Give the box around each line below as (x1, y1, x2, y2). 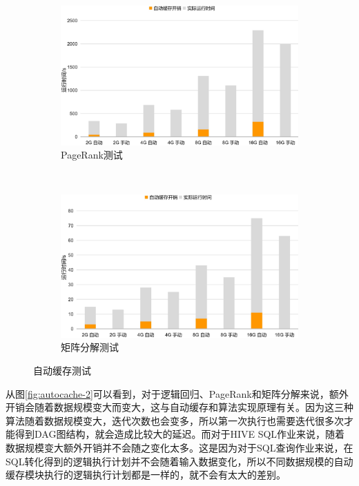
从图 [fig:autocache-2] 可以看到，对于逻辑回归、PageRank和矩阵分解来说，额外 (6, 386, 349, 401)
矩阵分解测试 (61, 340, 119, 354)
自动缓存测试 (33, 363, 91, 378)
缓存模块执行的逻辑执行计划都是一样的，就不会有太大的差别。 (6, 467, 286, 482)
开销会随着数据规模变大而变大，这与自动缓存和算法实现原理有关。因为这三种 (6, 400, 353, 414)
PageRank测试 (61, 148, 123, 162)
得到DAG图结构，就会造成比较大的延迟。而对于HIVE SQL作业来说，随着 (14, 427, 345, 441)
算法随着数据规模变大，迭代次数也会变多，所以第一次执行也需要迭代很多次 (6, 413, 344, 427)
